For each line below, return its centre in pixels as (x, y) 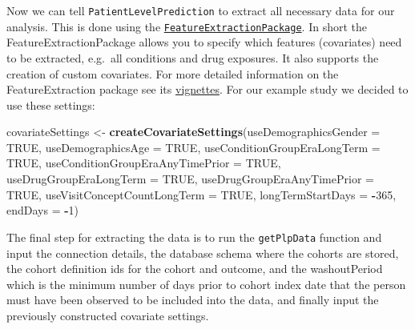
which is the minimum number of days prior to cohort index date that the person (206, 284)
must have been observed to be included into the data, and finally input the (193, 300)
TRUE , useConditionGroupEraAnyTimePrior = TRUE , (144, 163)
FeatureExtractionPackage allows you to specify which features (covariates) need (204, 42)
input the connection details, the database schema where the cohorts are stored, (203, 253)
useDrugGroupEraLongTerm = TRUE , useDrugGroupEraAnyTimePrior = (190, 179)
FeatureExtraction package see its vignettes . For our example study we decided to (207, 89)
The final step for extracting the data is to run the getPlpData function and (194, 237)
